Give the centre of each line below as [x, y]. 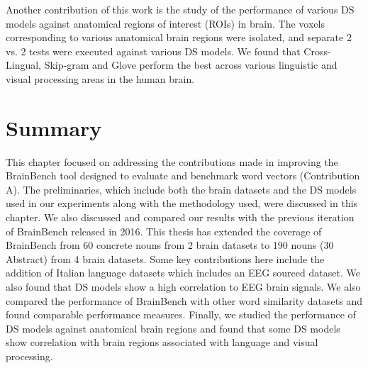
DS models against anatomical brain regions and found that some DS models [173, 328]
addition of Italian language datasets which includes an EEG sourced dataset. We [183, 273]
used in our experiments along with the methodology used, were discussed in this [182, 203]
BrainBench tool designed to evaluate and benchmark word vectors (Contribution [183, 175]
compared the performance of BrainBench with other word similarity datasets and [184, 300]
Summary [54, 127]
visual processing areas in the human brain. [100, 78]
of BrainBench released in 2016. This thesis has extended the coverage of [164, 231]
